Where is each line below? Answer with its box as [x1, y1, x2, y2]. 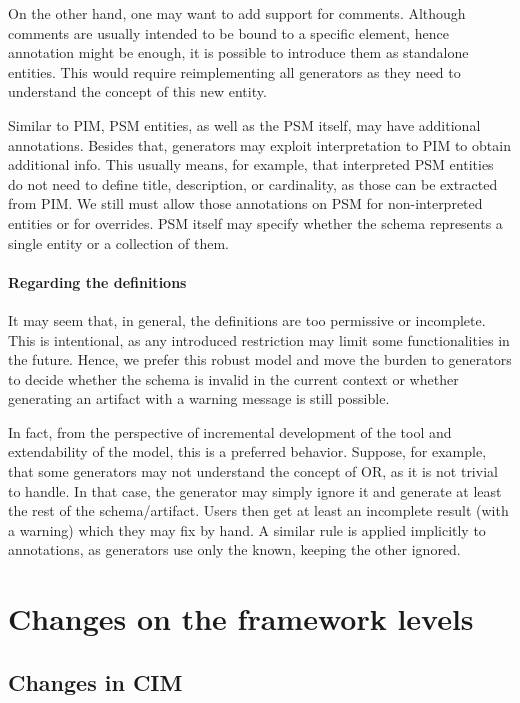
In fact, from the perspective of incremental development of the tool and [8, 421, 452, 442]
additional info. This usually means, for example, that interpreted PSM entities [8, 154, 494, 175]
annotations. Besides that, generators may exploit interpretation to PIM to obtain [8, 134, 511, 155]
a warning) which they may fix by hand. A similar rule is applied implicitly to [8, 519, 486, 540]
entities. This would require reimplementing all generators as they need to [8, 61, 461, 82]
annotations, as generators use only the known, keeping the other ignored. [8, 539, 461, 560]
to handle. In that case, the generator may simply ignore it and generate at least [8, 480, 502, 501]
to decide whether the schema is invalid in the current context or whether [8, 368, 459, 389]
